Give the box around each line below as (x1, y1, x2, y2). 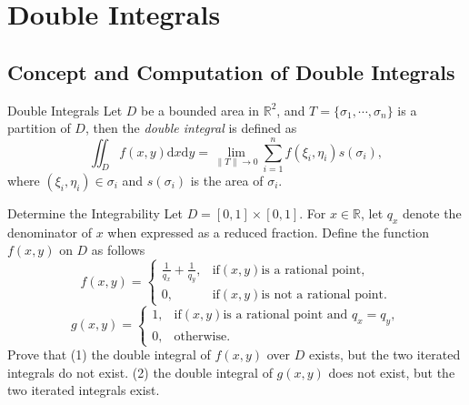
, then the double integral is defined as (85, 118, 297, 137)
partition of (7, 118, 71, 137)
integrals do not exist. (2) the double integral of (7, 362, 273, 381)
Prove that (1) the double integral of (7, 345, 211, 364)
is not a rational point (261, 289, 384, 302)
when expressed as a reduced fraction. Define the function (107, 222, 430, 241)
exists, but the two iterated (308, 345, 461, 364)
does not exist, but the (328, 362, 455, 381)
